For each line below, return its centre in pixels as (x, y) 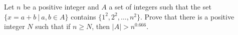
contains (83, 16)
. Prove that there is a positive (187, 16)
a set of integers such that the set (160, 6)
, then (101, 26)
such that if (53, 26)
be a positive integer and (61, 6)
